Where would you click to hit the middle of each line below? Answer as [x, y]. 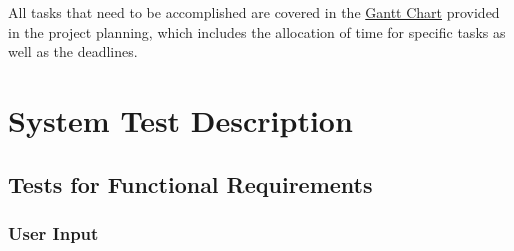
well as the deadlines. [73, 51]
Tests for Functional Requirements [190, 183]
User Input [53, 232]
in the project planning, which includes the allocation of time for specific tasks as [257, 31]
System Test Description [180, 119]
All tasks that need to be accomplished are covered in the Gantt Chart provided [254, 12]
